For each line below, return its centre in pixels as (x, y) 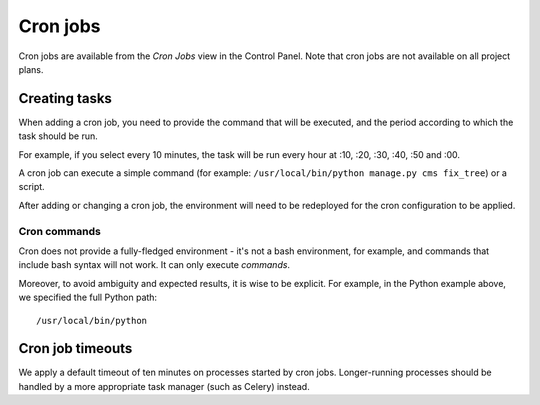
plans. (31, 69)
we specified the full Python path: (88, 297)
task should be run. (58, 136)
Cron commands (60, 231)
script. (31, 187)
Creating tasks (65, 98)
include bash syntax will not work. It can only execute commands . (154, 265)
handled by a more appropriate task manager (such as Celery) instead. (164, 386)
